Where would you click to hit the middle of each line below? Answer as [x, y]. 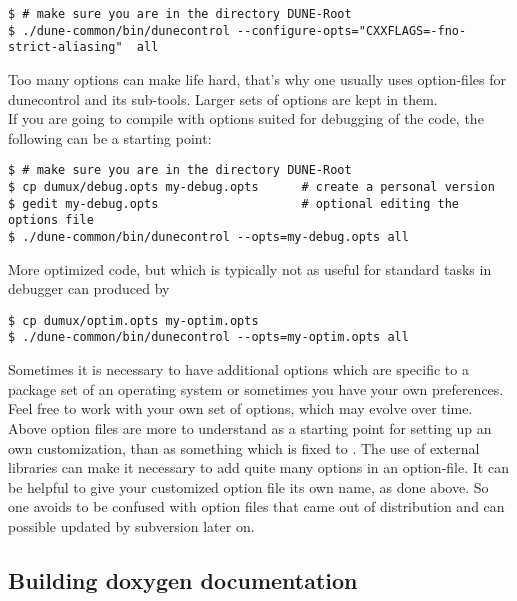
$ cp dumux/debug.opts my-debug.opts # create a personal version [251, 187]
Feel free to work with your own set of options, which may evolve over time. [240, 408]
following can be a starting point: [110, 137]
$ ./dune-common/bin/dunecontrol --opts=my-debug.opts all [208, 236]
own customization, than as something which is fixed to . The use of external [244, 447]
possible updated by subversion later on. [131, 525]
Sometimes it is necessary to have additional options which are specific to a [238, 369]
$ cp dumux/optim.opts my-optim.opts [133, 320]
